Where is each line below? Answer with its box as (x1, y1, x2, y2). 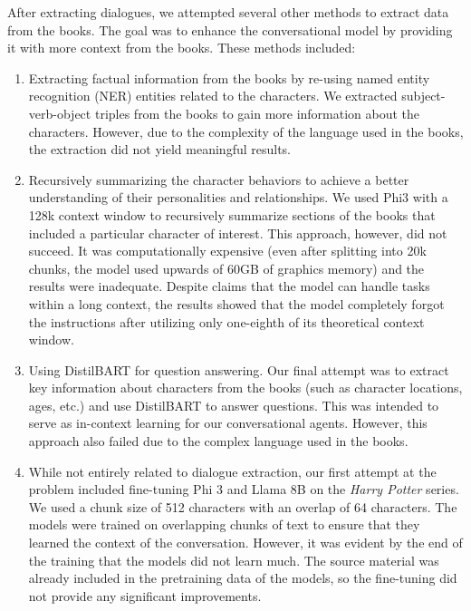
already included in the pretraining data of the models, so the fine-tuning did (28, 568, 457, 587)
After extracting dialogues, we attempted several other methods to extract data (7, 3, 449, 21)
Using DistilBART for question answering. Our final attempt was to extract (28, 360, 449, 379)
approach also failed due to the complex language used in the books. (28, 432, 409, 451)
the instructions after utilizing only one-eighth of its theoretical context (28, 312, 425, 331)
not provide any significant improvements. (28, 586, 262, 605)
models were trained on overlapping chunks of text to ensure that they (28, 515, 420, 534)
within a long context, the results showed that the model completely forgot (28, 294, 445, 313)
